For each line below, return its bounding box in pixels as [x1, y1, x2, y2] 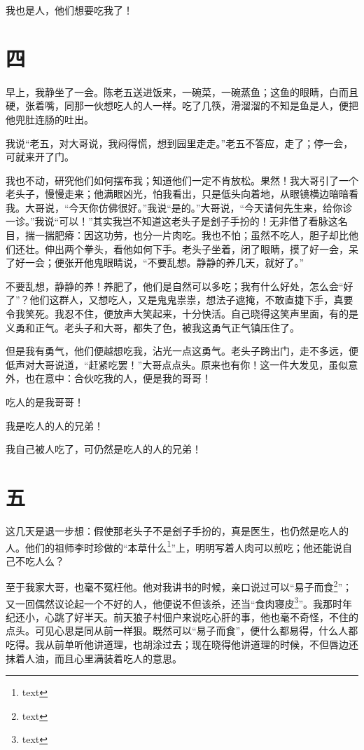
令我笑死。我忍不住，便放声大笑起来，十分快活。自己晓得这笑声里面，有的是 [6, 306, 358, 321]
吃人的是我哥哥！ [6, 395, 84, 409]
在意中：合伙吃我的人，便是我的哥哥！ [34, 371, 211, 386]
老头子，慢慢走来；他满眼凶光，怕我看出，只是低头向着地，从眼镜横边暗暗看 [6, 186, 358, 201]
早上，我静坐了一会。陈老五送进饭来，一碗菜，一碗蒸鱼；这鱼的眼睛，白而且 [6, 84, 358, 99]
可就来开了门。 [6, 149, 74, 164]
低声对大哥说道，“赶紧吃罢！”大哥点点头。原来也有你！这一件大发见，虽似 [6, 357, 349, 371]
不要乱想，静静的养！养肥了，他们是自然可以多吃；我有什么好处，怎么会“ [6, 278, 344, 293]
